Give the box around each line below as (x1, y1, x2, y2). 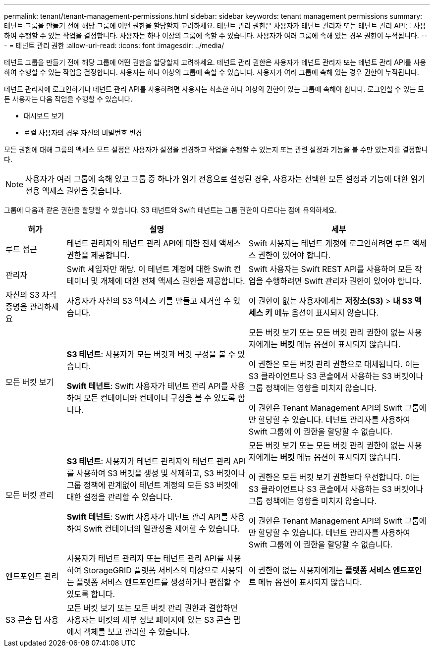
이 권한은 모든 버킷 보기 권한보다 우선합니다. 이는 (248, 472, 420, 482)
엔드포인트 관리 (5, 571, 59, 581)
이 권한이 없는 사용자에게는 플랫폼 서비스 (248, 565, 391, 575)
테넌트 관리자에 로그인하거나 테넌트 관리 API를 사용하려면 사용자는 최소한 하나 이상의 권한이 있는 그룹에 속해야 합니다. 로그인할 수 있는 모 (4, 85, 425, 93)
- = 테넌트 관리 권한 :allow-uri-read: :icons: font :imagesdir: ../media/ (4, 41, 224, 50)
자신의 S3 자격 (5, 290, 56, 300)
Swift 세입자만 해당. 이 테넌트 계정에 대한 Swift (66, 264, 232, 274)
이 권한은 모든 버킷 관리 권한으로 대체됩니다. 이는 (248, 359, 420, 369)
